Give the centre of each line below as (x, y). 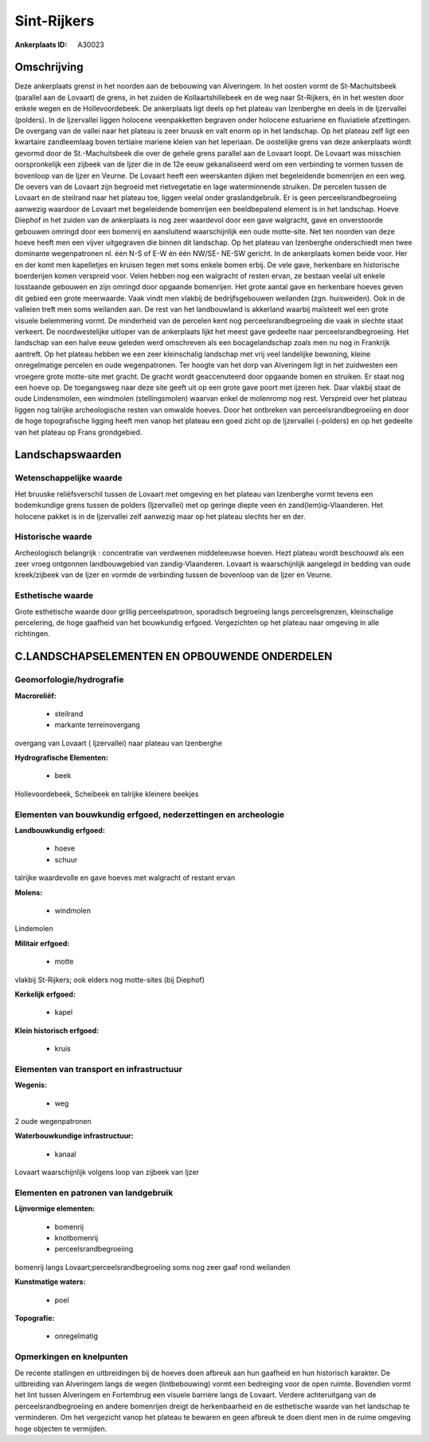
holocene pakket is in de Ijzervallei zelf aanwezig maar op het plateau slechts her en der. (160, 516)
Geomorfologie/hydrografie (69, 680)
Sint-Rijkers (55, 21)
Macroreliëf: (36, 695)
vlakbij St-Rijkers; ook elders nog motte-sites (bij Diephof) (110, 980)
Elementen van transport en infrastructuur (98, 1069)
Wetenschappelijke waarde (68, 478)
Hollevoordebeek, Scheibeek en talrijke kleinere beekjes (107, 794)
